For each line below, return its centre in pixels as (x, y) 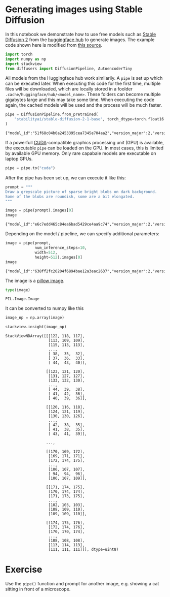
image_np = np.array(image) (35, 318)
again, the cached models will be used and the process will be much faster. (84, 105)
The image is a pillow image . (35, 280)
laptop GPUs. (19, 159)
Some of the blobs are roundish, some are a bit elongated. (70, 197)
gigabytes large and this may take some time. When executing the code (80, 100)
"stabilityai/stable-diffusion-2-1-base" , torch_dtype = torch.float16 (89, 119)
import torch (19, 54)
